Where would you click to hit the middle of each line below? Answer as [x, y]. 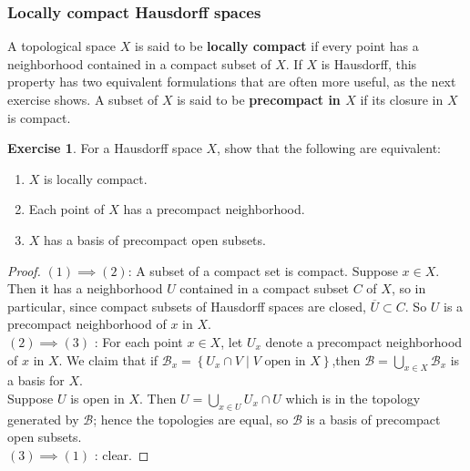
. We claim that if [108, 359]
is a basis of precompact [373, 419]
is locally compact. [96, 178]
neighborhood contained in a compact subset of [139, 63]
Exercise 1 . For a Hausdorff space [105, 148]
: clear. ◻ [122, 454]
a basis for [36, 380]
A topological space [62, 46]
